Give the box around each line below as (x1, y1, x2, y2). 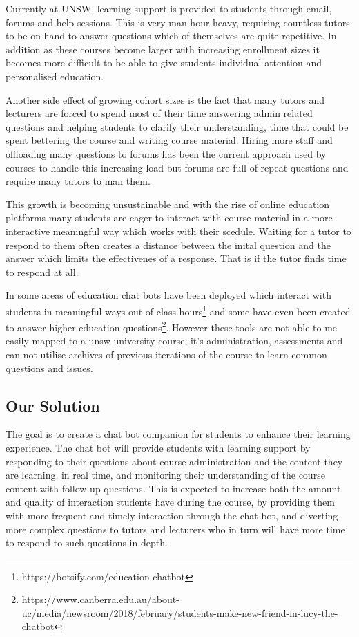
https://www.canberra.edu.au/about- (21, 592, 179, 607)
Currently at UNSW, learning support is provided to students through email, (6, 1, 332, 15)
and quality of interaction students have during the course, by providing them (6, 495, 335, 509)
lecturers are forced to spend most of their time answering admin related (6, 106, 313, 120)
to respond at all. (6, 264, 79, 279)
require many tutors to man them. (6, 174, 151, 188)
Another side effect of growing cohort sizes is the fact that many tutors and (6, 92, 325, 107)
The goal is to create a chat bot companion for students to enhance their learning (6, 427, 351, 441)
